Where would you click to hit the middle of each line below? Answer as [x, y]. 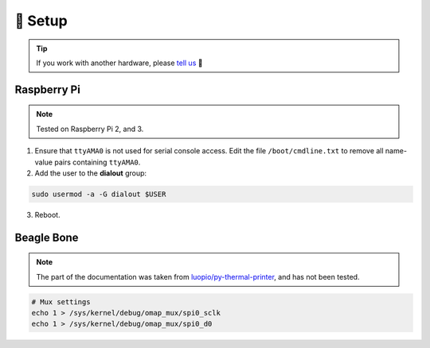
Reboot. [47, 215]
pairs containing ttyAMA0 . [98, 162]
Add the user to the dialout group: [91, 173]
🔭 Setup [41, 21]
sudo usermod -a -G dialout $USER [99, 194]
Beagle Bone [47, 237]
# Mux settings [61, 302]
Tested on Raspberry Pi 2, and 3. [90, 129]
